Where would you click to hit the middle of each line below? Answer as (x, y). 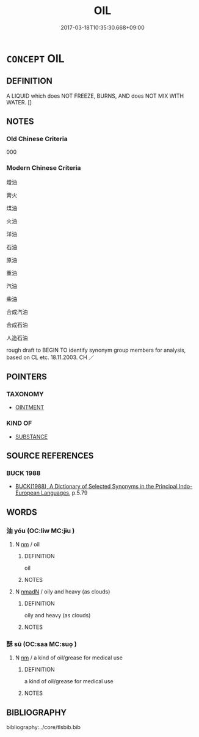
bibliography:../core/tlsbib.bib (44, 727)
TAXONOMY (25, 394)
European (27, 493)
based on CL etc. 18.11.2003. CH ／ (50, 357)
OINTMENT (30, 407)
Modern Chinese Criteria (44, 168)
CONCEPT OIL (36, 58)
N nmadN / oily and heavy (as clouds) (63, 592)
